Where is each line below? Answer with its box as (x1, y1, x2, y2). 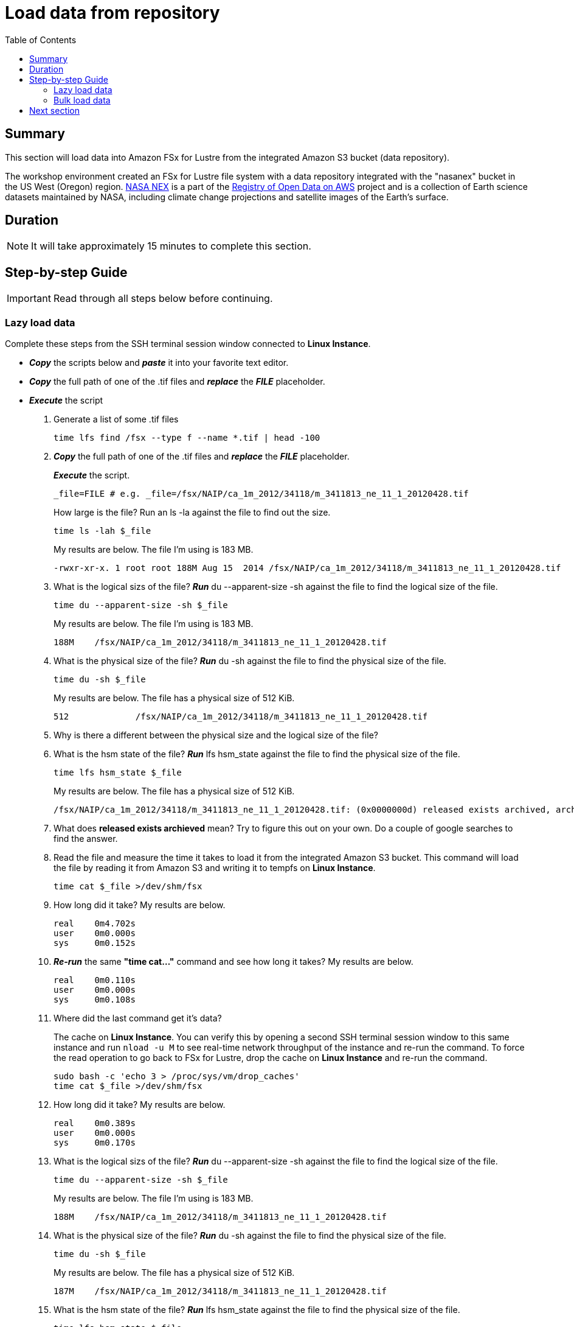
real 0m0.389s (54, 1118, 136, 1129)
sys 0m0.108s (54, 995, 136, 1005)
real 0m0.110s (54, 975, 136, 986)
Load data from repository (5, 2, 220, 23)
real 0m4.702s (54, 919, 136, 929)
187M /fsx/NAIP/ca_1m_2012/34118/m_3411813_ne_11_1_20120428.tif (54, 1286, 387, 1297)
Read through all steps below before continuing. (53, 292, 273, 305)
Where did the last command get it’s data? (54, 1013, 222, 1024)
